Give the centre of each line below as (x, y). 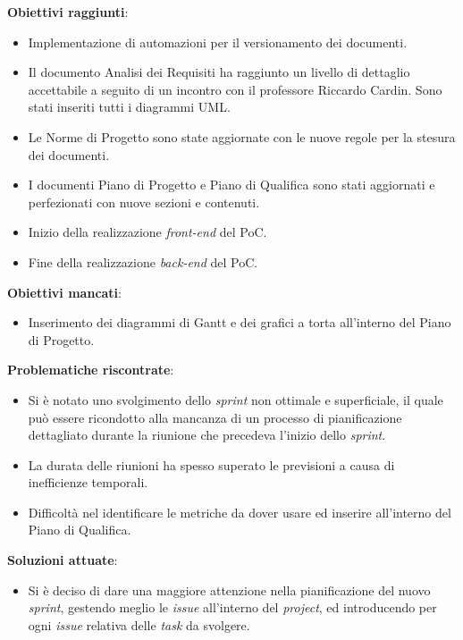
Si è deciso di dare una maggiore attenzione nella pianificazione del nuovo (229, 589)
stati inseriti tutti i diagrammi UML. (129, 107)
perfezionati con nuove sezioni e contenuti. (144, 202)
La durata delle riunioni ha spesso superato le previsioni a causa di (211, 464)
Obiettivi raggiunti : (68, 12)
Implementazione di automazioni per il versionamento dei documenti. (218, 42)
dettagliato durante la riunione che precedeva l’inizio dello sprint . (207, 435)
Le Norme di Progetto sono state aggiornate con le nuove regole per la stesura (242, 136)
